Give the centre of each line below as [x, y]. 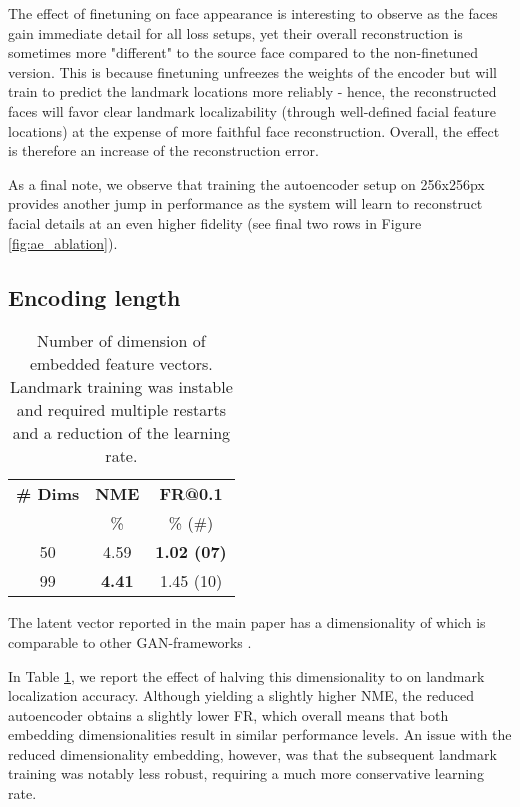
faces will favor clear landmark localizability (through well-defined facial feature [252, 110]
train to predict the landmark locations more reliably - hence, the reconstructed [252, 91]
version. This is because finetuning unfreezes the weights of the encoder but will [253, 71]
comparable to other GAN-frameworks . [130, 641]
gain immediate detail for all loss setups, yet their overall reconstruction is [235, 32]
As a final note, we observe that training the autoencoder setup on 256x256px [246, 183]
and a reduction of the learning [121, 433]
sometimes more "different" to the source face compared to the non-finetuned [243, 52]
